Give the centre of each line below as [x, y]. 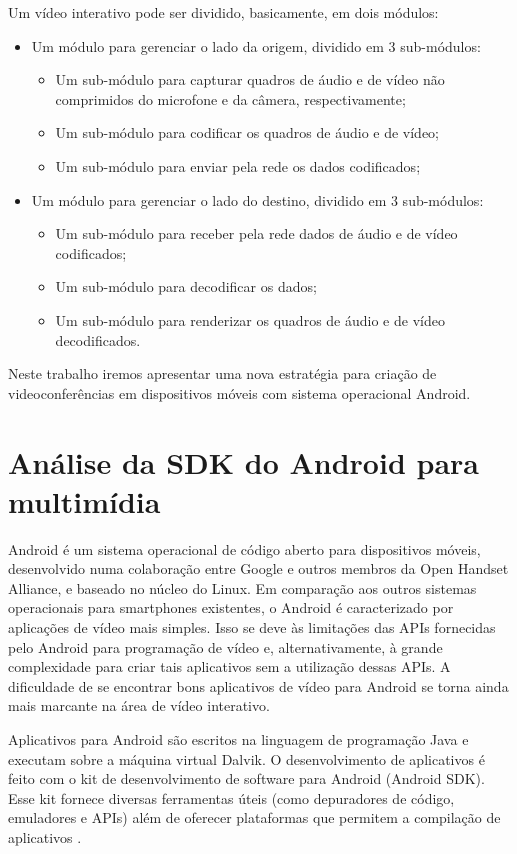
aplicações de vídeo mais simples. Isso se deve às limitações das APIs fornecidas [252, 627]
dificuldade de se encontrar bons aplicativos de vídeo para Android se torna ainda [258, 685]
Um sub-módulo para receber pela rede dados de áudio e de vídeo [256, 233]
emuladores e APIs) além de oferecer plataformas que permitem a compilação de [254, 817]
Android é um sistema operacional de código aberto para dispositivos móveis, [244, 548]
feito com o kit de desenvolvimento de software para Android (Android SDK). [246, 778]
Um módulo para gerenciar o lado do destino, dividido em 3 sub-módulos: [257, 199]
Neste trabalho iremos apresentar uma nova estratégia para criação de [222, 373]
